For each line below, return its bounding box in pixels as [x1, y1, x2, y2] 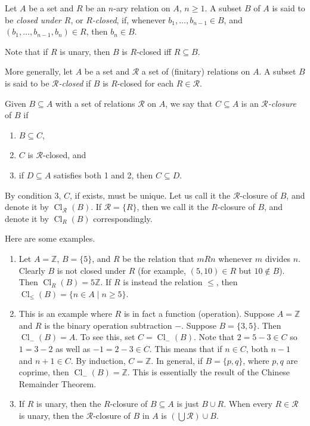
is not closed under [57, 264, 126, 276]
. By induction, [70, 354, 126, 366]
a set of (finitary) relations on [141, 65, 250, 78]
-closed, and [43, 149, 86, 161]
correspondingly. [93, 212, 153, 224]
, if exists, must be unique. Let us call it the [70, 189, 231, 201]
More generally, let [5, 65, 73, 78]
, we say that [165, 97, 213, 109]
